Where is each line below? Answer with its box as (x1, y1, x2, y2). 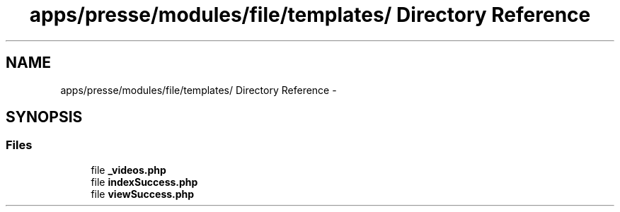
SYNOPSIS (6, 108, 83, 126)
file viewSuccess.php (91, 187, 195, 200)
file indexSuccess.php (91, 175, 198, 188)
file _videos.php (91, 163, 166, 176)
